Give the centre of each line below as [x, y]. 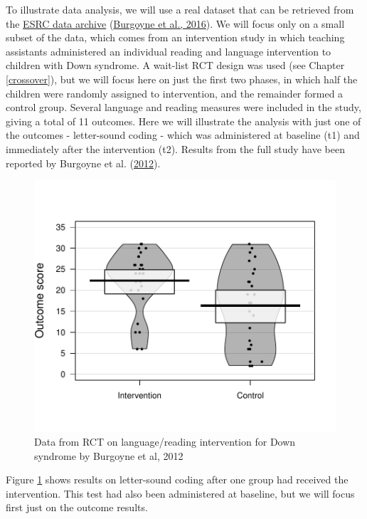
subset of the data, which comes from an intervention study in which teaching [175, 37]
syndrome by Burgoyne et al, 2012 [109, 455]
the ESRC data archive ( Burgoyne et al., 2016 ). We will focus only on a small [175, 23]
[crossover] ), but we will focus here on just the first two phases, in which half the [182, 79]
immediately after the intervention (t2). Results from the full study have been [175, 148]
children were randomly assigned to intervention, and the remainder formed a [175, 93]
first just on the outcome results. [77, 507]
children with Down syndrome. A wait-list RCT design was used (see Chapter [175, 65]
